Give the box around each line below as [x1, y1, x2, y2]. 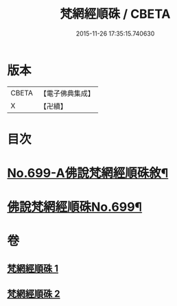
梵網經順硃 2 [7, 288, 60, 300]
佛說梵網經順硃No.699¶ [7, 200, 143, 215]
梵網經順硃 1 [7, 262, 59, 274]
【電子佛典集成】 [39, 89, 95, 98]
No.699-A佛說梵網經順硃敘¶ [7, 165, 169, 181]
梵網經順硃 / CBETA [60, 6, 171, 22]
